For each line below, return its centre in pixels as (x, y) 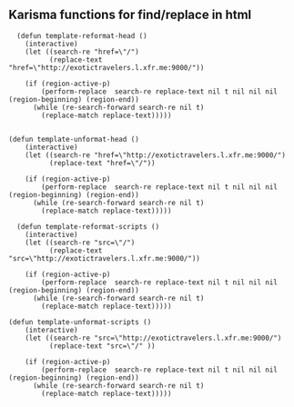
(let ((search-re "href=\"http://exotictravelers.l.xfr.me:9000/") (155, 155)
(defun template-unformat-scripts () (80, 322)
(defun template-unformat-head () (74, 139)
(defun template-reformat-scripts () (88, 226)
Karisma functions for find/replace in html (130, 15)
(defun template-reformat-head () (82, 35)
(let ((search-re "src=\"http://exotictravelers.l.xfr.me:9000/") (153, 338)
